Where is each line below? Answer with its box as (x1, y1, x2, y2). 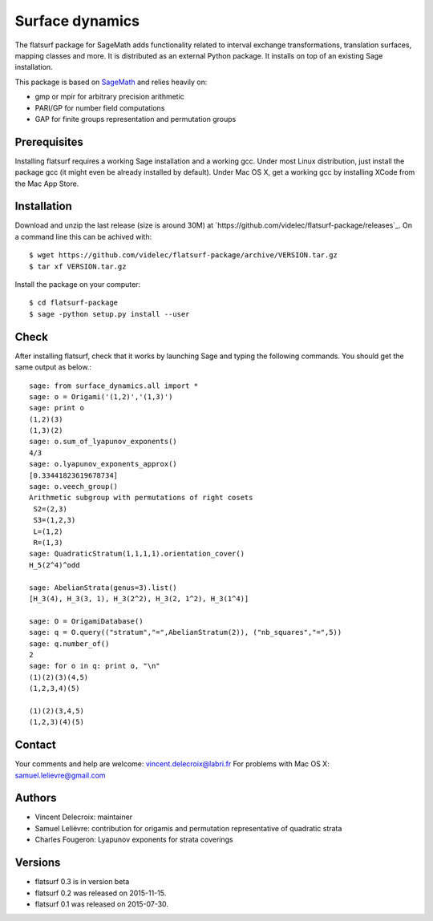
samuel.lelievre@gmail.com (14, 770, 106, 780)
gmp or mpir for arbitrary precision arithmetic (34, 92, 184, 102)
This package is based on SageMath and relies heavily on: (14, 77, 208, 87)
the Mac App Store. (14, 179, 79, 188)
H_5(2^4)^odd (29, 560, 80, 569)
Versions (14, 856, 61, 870)
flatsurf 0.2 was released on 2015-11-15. (34, 888, 167, 898)
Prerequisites (14, 135, 83, 148)
